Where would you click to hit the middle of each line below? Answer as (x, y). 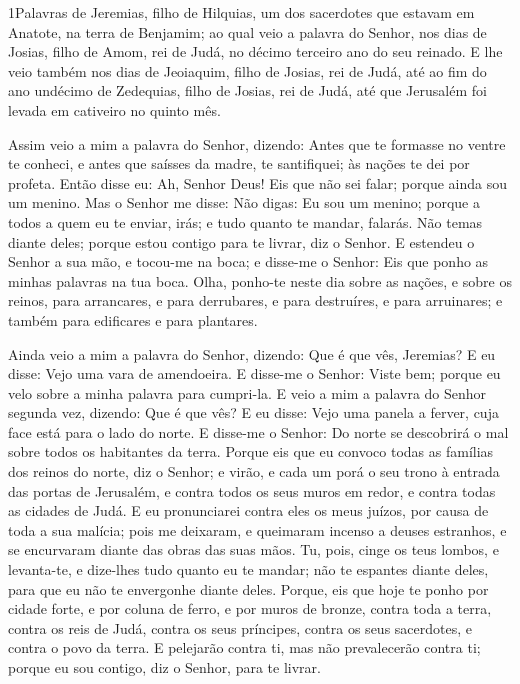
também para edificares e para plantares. (133, 319)
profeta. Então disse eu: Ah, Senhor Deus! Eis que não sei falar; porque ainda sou (258, 182)
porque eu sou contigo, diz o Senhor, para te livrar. (164, 667)
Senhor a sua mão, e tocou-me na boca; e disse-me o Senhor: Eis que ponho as (248, 261)
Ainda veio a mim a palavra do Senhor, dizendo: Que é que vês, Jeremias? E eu (252, 353)
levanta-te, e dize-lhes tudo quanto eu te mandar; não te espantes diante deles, (248, 569)
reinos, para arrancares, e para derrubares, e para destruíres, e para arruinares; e (255, 300)
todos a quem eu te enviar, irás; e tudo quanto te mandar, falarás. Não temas (245, 221)
